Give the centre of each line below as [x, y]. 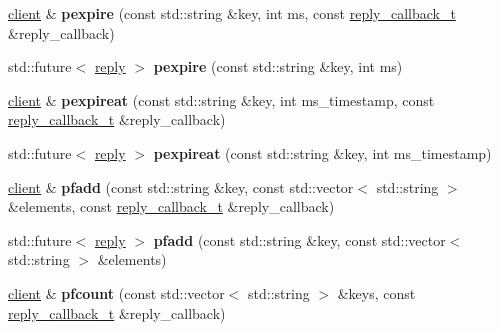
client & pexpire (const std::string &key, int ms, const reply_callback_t [232, 13]
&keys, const [376, 292]
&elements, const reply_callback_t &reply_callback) [171, 206]
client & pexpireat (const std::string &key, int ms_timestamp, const [221, 99]
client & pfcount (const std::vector [116, 292]
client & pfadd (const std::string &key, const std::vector [181, 186]
